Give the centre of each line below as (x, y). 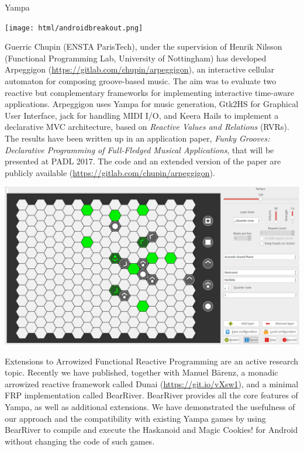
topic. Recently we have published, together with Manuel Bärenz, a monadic (141, 372)
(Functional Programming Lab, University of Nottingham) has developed (136, 58)
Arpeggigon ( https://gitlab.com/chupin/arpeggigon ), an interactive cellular (140, 69)
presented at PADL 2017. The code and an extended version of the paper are (143, 161)
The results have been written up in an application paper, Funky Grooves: (137, 138)
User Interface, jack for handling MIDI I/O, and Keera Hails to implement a (142, 115)
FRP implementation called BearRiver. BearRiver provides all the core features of (151, 395)
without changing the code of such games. (80, 441)
